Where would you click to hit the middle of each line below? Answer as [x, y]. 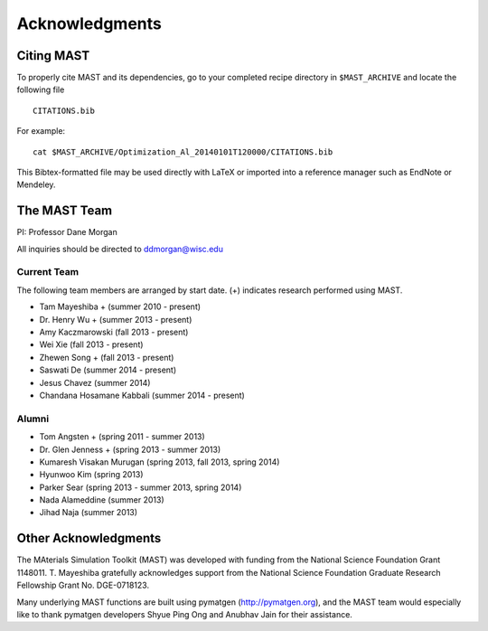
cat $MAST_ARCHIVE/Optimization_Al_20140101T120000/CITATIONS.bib [183, 152]
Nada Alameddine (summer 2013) [102, 500]
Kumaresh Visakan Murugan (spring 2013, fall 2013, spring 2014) [160, 462]
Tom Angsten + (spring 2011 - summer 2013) [122, 437]
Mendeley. [36, 184]
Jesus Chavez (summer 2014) [95, 382]
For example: [41, 131]
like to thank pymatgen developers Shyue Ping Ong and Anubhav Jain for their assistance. [184, 614]
